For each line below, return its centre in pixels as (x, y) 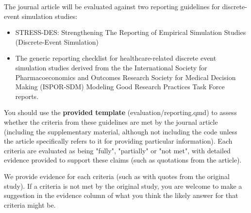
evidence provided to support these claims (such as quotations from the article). (123, 160)
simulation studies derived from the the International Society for (111, 67)
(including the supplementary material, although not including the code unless (121, 131)
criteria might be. (30, 205)
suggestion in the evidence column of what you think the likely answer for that (121, 195)
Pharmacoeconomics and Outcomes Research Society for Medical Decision (125, 77)
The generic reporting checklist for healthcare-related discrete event (116, 58)
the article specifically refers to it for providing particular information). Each (118, 141)
